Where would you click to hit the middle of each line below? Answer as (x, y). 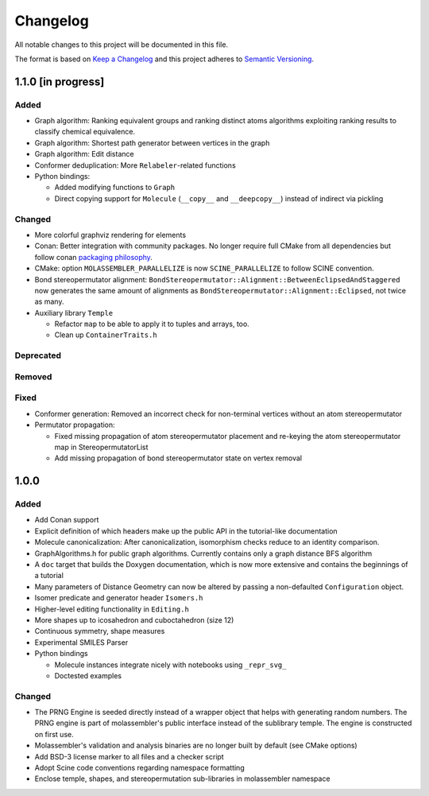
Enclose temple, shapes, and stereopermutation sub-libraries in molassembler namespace (182, 779)
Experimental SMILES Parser (81, 642)
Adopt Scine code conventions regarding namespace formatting (140, 768)
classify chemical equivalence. (85, 132)
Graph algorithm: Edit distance (84, 154)
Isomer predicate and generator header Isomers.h (119, 598)
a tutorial (49, 576)
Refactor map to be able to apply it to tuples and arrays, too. (152, 324)
